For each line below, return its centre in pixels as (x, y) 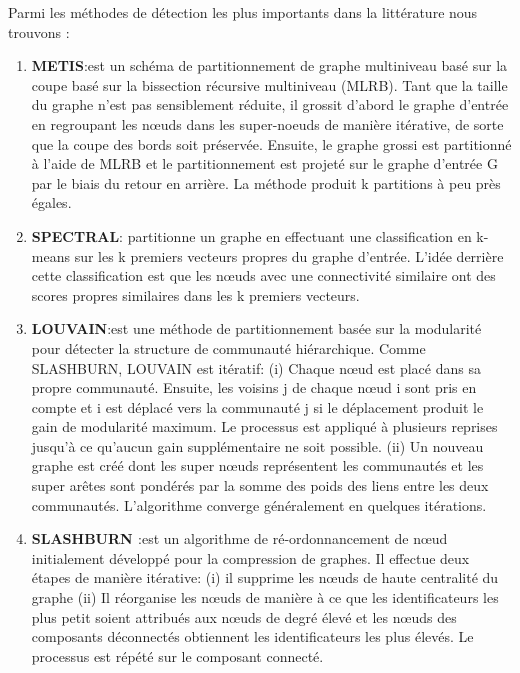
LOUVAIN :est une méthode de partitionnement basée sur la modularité (256, 328)
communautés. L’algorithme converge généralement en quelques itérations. (259, 504)
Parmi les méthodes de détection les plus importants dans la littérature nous (243, 12)
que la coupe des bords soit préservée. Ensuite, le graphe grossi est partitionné (271, 143)
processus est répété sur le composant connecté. (177, 655)
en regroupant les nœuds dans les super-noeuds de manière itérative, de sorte (267, 123)
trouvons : (39, 31)
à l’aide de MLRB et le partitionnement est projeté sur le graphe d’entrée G (264, 163)
